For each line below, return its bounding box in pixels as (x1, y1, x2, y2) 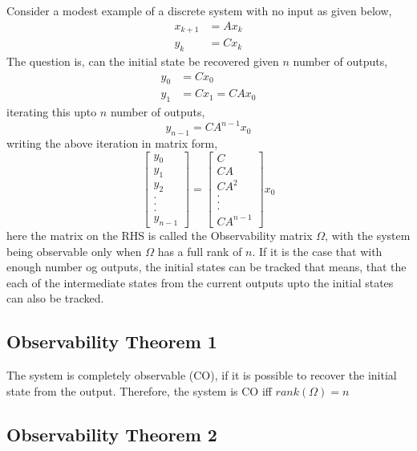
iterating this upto (6, 104, 97, 120)
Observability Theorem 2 (6, 421, 217, 446)
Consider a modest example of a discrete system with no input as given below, (6, 2, 392, 18)
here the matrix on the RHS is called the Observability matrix (6, 227, 313, 244)
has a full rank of (157, 242, 242, 259)
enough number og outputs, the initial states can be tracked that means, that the (6, 258, 407, 275)
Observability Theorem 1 (6, 329, 217, 354)
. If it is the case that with (252, 242, 383, 259)
